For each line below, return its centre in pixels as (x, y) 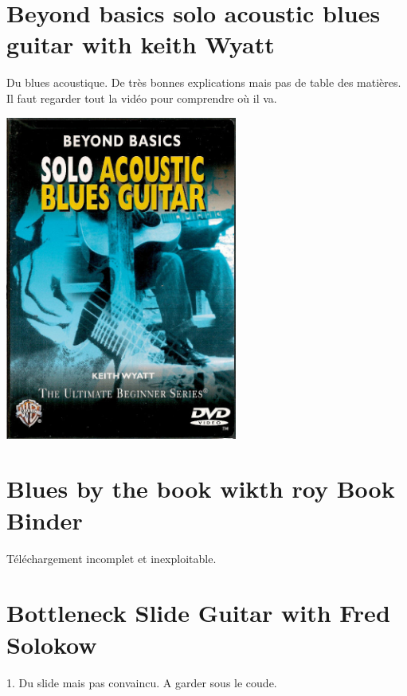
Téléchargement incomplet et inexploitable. (112, 558)
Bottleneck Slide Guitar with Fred (198, 613)
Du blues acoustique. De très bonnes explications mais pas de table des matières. (204, 82)
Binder (45, 520)
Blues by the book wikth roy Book (201, 489)
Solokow (52, 644)
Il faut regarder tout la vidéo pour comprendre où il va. (142, 98)
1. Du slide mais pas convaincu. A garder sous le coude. (142, 682)
